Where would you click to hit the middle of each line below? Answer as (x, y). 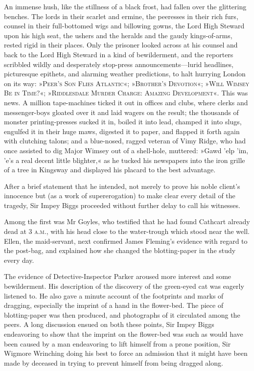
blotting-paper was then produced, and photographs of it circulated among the (122, 314)
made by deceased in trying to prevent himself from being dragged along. (114, 362)
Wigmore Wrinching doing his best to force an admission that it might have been (126, 353)
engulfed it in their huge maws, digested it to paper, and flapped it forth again (122, 131)
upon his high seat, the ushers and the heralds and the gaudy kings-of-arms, (118, 35)
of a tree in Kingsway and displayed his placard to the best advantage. (110, 170)
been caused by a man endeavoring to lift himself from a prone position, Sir (117, 343)
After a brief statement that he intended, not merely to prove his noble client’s (122, 186)
